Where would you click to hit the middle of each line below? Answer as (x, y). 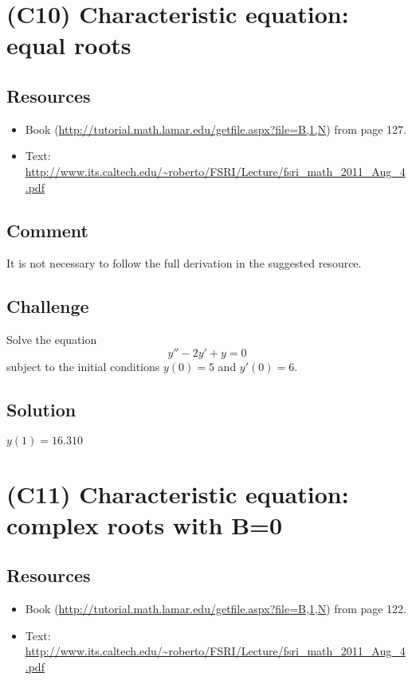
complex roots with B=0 (145, 524)
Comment (47, 230)
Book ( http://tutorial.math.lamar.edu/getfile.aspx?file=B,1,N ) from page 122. (216, 609)
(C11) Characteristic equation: (178, 493)
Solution (41, 409)
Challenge (48, 306)
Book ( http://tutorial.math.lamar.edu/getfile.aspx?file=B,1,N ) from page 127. (216, 129)
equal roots (69, 45)
